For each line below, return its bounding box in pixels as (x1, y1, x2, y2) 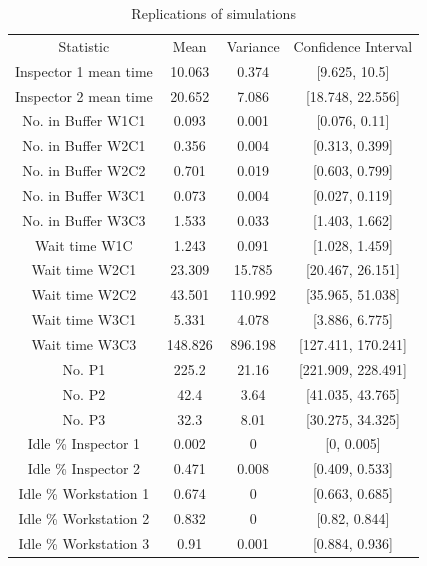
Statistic (58, 35, 110, 56)
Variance (226, 35, 280, 56)
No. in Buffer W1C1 (22, 110, 146, 131)
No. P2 (62, 383, 106, 404)
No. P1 (62, 358, 106, 379)
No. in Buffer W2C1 (22, 135, 146, 156)
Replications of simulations (131, 3, 296, 23)
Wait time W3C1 (31, 309, 137, 330)
